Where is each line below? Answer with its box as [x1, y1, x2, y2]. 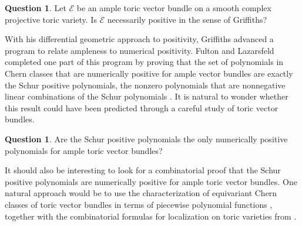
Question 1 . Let [5, 2, 66, 13]
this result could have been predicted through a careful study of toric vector [5, 101, 278, 114]
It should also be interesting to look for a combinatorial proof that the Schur [5, 164, 281, 176]
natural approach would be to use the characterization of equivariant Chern [5, 187, 277, 199]
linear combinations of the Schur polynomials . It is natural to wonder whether [5, 90, 288, 102]
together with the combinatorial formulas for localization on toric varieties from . [5, 210, 297, 222]
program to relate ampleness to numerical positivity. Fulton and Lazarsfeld [5, 44, 274, 56]
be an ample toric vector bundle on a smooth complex [76, 2, 271, 13]
